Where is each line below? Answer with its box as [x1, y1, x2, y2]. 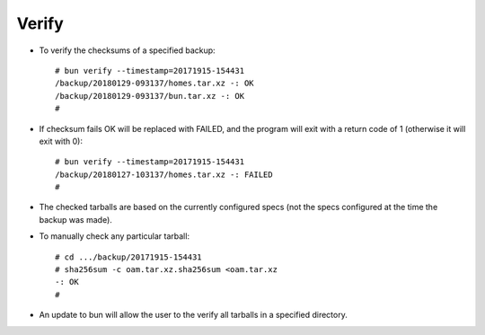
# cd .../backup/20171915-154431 [55, 251, 202, 262]
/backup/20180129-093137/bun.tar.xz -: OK [55, 91, 245, 101]
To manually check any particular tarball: [39, 231, 190, 242]
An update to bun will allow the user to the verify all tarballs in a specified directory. [39, 310, 348, 321]
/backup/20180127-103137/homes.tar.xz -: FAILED [55, 169, 273, 180]
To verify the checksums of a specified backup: [39, 45, 216, 56]
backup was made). [39, 214, 112, 225]
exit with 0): [39, 136, 84, 146]
